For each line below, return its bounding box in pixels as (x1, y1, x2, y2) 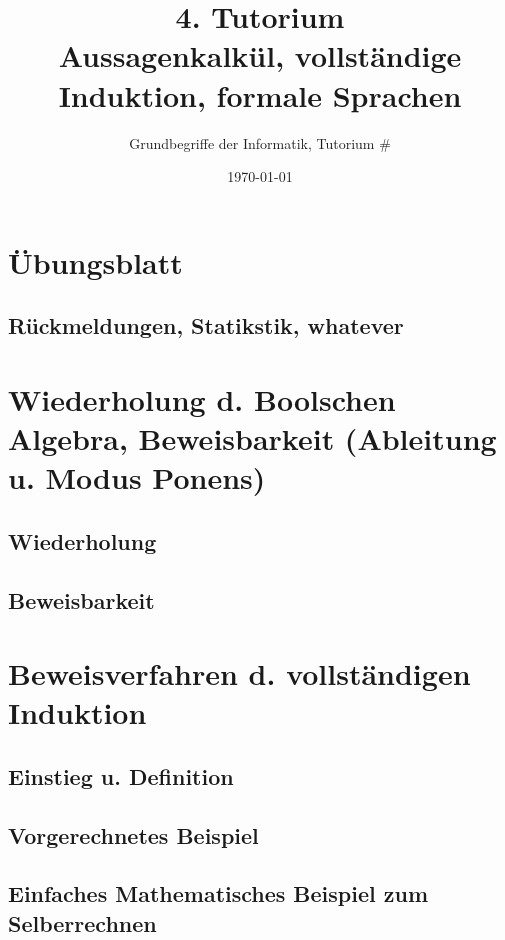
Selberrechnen (8, 907, 157, 938)
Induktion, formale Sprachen (58, 74, 462, 115)
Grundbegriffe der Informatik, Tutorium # (129, 132, 391, 153)
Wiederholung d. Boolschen (8, 378, 396, 419)
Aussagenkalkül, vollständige (58, 35, 462, 76)
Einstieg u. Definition (8, 760, 234, 791)
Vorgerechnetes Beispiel (8, 819, 259, 850)
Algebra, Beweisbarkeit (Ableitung (8, 418, 497, 459)
